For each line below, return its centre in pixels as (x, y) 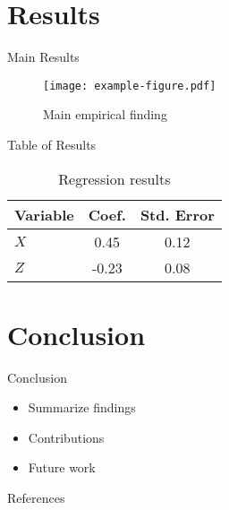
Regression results (114, 178)
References (36, 498)
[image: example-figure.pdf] (130, 86)
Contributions (66, 437)
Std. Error (177, 214)
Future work (62, 467)
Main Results (43, 57)
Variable (44, 214)
